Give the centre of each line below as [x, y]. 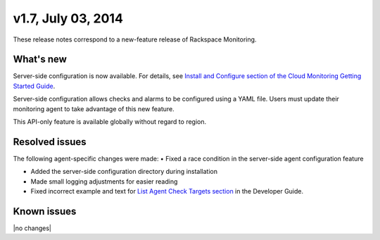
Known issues [45, 211]
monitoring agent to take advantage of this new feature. [94, 108]
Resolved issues [50, 142]
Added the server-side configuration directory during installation [124, 172]
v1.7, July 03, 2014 [68, 18]
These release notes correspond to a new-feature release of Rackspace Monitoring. [135, 39]
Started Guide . [34, 86]
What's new [40, 59]
